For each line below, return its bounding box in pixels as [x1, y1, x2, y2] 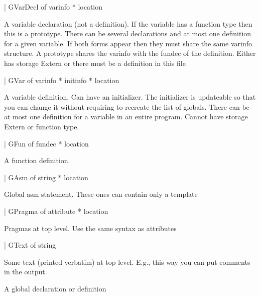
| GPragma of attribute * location [4, 205, 108, 216]
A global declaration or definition [4, 283, 106, 293]
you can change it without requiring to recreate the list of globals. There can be [4, 101, 249, 112]
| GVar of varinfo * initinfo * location [4, 75, 119, 85]
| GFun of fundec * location [4, 138, 89, 148]
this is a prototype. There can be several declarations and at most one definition [4, 28, 251, 39]
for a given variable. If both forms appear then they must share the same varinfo [4, 38, 252, 48]
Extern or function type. [4, 121, 79, 131]
